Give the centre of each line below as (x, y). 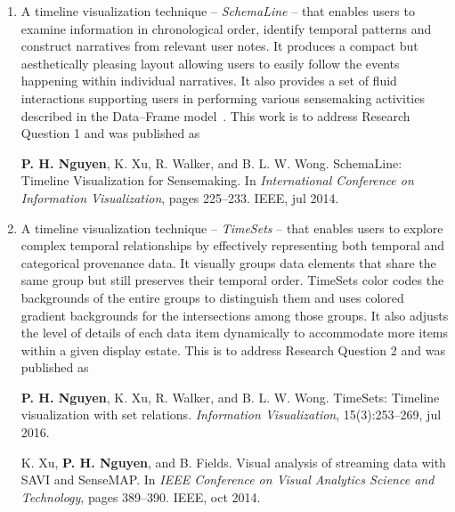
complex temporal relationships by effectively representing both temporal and (233, 245)
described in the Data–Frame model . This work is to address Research (215, 115)
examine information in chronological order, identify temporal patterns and (226, 28)
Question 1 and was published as (110, 133)
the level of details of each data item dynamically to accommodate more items (235, 333)
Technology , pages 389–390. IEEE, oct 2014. (141, 496)
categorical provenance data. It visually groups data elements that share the (228, 262)
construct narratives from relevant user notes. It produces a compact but (219, 46)
